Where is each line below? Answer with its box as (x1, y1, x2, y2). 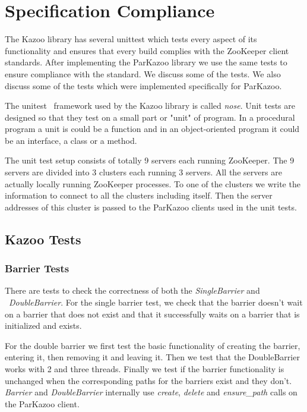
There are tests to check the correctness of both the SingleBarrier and (5, 284, 260, 297)
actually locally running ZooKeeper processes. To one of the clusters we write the (5, 177, 300, 190)
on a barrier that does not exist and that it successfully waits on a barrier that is (5, 307, 300, 320)
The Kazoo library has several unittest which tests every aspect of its (5, 33, 257, 45)
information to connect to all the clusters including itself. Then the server (5, 189, 273, 202)
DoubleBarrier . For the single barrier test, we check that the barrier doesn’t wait (9, 296, 303, 309)
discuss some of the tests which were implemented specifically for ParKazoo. (5, 79, 282, 92)
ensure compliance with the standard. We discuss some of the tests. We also (5, 67, 281, 80)
